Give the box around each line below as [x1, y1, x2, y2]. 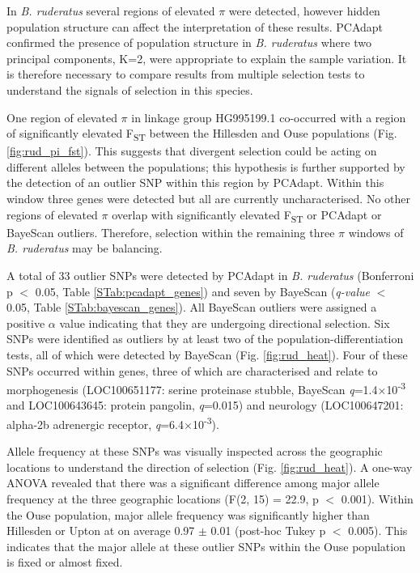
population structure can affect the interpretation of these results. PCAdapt [6, 18, 384, 35]
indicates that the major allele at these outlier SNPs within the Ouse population [6, 537, 405, 554]
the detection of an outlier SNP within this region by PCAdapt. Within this [6, 174, 384, 191]
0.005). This [348, 522, 408, 539]
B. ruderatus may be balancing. [6, 240, 163, 257]
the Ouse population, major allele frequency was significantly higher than [6, 506, 370, 523]
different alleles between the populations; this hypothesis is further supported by [6, 158, 405, 175]
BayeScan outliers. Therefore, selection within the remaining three [6, 223, 335, 240]
